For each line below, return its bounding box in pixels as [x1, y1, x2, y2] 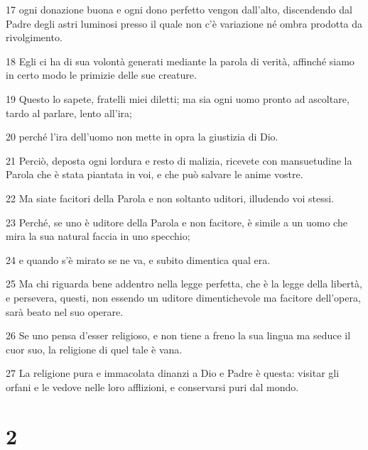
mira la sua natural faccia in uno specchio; [6, 229, 190, 243]
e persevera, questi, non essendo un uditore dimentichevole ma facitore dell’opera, [6, 290, 361, 304]
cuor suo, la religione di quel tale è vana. [6, 341, 183, 356]
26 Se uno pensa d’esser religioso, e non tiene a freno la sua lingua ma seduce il [6, 328, 351, 343]
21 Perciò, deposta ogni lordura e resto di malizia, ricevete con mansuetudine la [6, 153, 352, 168]
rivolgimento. [6, 30, 63, 45]
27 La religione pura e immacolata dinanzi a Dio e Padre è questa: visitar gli [6, 366, 340, 380]
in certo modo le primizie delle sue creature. [6, 67, 197, 82]
